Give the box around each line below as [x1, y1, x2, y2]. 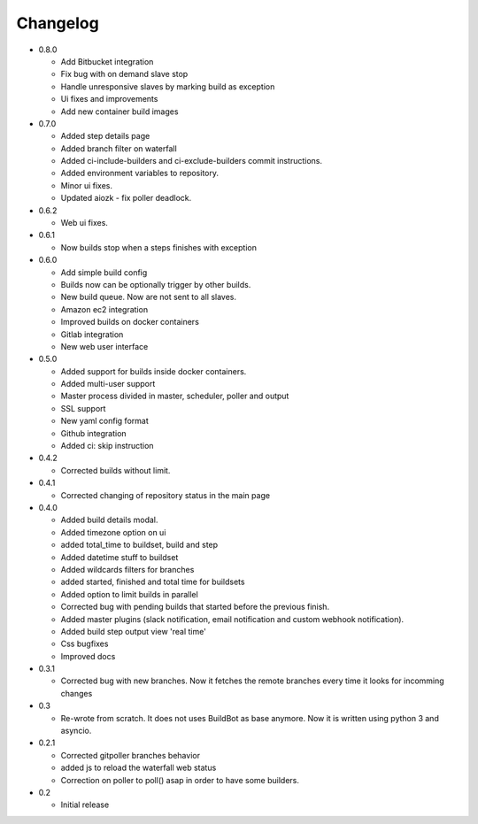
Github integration [60, 427, 127, 438]
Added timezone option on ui [60, 527, 166, 537]
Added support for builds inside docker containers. [60, 366, 247, 376]
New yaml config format [60, 416, 150, 427]
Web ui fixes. [60, 218, 108, 228]
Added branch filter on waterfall [60, 142, 177, 154]
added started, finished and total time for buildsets [60, 576, 245, 588]
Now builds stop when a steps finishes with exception [60, 242, 257, 252]
